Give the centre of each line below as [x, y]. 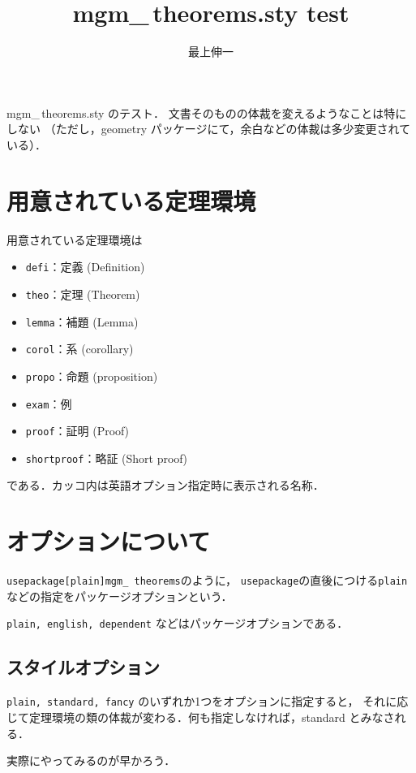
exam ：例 [49, 403]
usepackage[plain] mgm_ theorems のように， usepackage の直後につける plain [207, 580]
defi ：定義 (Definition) [85, 267]
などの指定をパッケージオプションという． [120, 596]
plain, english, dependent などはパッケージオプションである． [178, 623]
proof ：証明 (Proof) [77, 431]
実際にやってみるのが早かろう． [91, 760]
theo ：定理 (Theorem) [83, 294]
